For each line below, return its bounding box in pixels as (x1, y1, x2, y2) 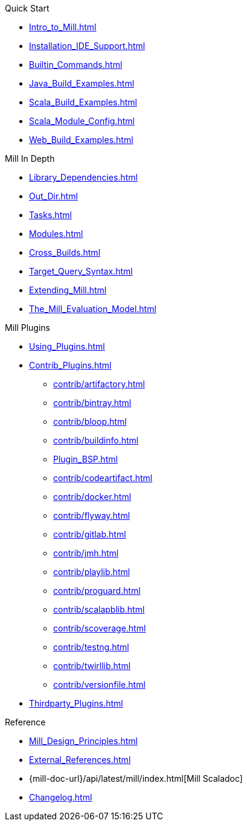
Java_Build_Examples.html (29, 78, 135, 88)
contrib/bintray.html (53, 398, 132, 408)
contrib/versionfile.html (53, 679, 146, 690)
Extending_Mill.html (29, 285, 107, 295)
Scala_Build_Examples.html (29, 97, 137, 107)
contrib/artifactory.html (53, 379, 145, 389)
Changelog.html (29, 792, 92, 802)
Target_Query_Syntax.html (29, 266, 133, 276)
